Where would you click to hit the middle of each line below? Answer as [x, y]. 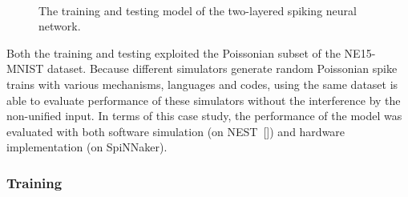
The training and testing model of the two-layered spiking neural [198, 10]
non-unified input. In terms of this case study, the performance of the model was [204, 116]
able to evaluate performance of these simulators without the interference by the [204, 100]
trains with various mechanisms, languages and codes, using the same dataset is [202, 84]
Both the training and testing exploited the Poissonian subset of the [174, 52]
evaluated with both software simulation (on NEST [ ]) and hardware [176, 131]
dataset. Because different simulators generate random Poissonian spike [222, 68]
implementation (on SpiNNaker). [87, 147]
